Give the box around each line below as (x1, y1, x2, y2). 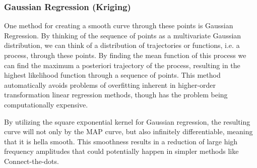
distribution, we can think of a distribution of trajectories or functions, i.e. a (4, 40, 240, 50)
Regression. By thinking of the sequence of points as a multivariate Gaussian (4, 30, 241, 40)
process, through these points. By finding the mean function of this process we (4, 50, 246, 60)
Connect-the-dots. (4, 155, 59, 166)
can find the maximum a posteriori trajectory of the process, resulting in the (4, 60, 240, 70)
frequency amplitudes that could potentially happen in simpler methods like (4, 146, 239, 156)
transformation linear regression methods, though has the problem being (4, 89, 228, 100)
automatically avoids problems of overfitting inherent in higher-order (4, 79, 216, 90)
